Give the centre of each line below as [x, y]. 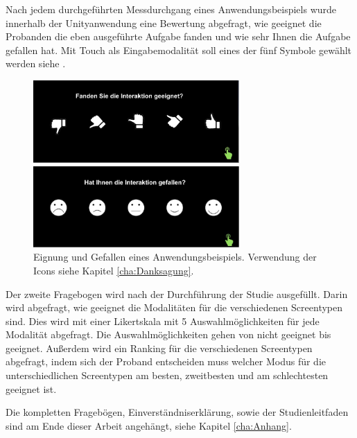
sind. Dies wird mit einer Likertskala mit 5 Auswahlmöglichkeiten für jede [163, 321]
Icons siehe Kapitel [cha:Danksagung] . [114, 270]
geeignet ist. [31, 388]
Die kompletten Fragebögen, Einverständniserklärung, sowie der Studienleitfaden [177, 412]
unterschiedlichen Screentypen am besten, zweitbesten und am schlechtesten [167, 375]
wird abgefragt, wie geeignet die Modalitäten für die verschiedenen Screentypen [174, 307]
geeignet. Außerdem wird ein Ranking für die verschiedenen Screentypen [159, 348]
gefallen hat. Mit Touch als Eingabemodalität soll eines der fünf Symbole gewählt [179, 50]
